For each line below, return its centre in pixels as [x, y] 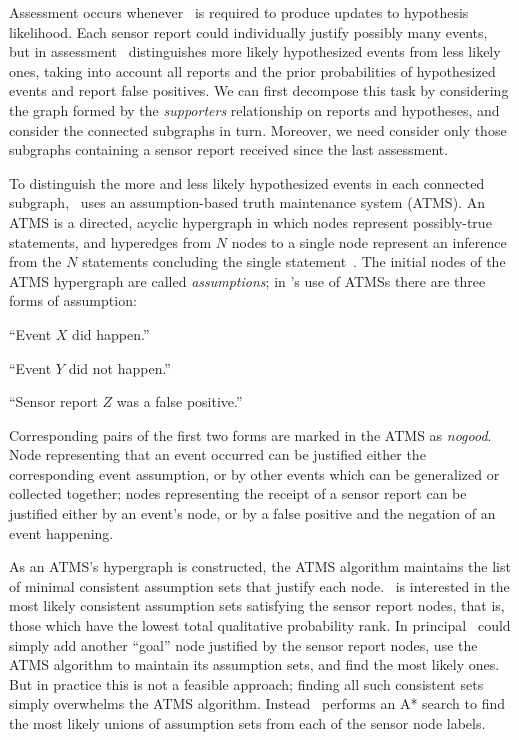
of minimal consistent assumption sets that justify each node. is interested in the [259, 585]
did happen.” [111, 333]
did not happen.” [119, 367]
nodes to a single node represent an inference [369, 241]
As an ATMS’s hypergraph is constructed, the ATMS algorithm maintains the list [260, 566]
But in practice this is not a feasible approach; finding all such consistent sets [246, 683]
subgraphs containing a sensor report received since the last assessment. [229, 149]
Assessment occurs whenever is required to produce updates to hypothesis [239, 12]
